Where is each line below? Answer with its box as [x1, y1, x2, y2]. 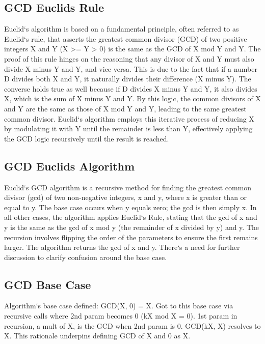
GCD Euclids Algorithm [4, 158, 135, 174]
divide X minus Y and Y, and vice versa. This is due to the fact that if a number [4, 63, 257, 74]
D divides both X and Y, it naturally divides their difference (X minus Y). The [4, 73, 251, 84]
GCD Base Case [4, 276, 91, 292]
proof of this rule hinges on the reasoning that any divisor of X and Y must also [4, 53, 254, 64]
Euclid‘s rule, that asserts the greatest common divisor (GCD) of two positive [4, 33, 247, 44]
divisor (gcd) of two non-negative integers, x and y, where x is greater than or [4, 192, 247, 203]
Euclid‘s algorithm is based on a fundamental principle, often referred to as [4, 23, 239, 34]
